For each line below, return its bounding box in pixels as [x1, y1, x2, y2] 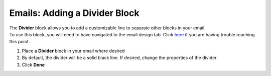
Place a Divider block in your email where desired [22, 48, 125, 54]
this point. [9, 39, 30, 45]
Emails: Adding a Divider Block [9, 7, 140, 18]
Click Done [22, 62, 45, 68]
